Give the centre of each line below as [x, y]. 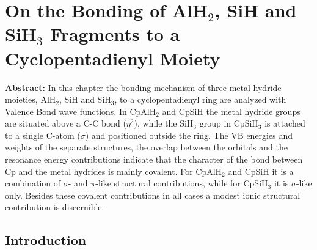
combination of [33, 183]
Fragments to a [115, 34]
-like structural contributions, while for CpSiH [182, 183]
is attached [285, 123]
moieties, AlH [31, 99]
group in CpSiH [229, 123]
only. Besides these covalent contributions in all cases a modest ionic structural [153, 195]
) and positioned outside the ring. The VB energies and [189, 135]
